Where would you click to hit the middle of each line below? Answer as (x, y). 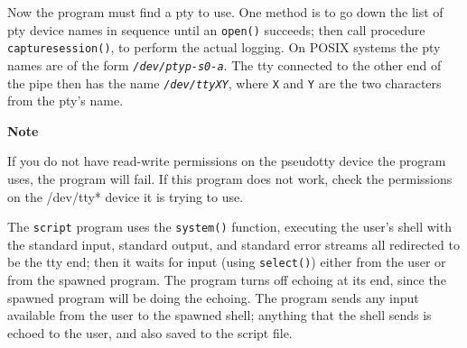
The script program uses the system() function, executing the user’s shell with (229, 227)
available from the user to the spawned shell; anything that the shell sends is (219, 315)
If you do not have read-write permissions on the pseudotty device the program (227, 161)
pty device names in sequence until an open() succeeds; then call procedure (216, 29)
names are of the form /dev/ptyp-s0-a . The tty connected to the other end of (224, 64)
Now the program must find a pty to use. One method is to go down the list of (225, 12)
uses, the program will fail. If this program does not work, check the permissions (230, 179)
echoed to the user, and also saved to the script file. (150, 332)
